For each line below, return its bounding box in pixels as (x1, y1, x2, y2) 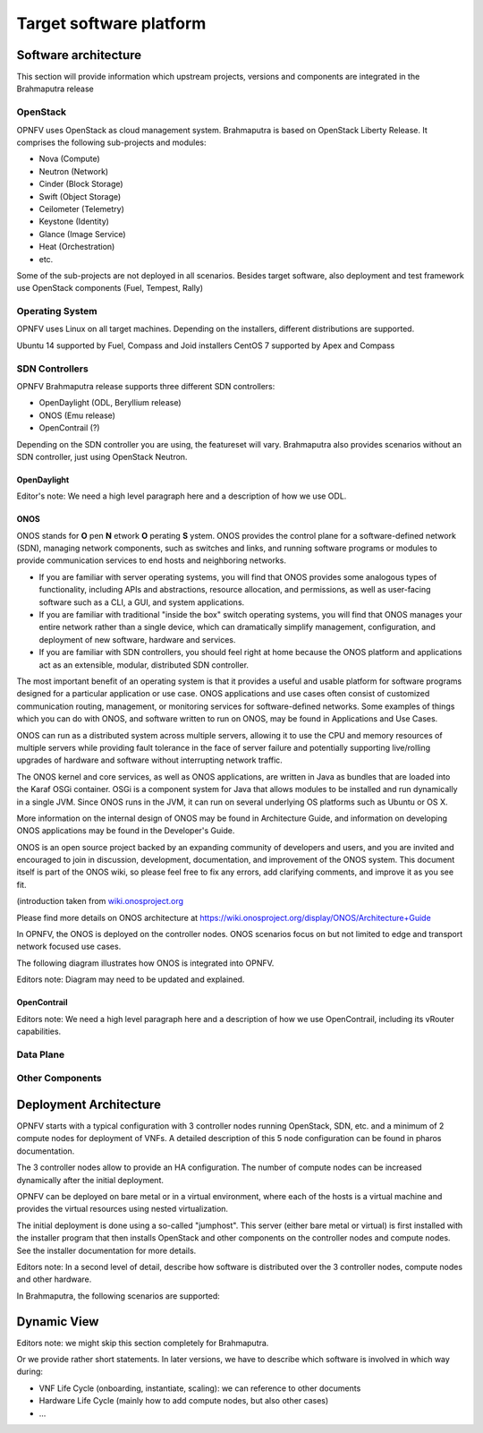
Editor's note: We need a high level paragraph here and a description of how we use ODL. (16, 490, 347, 501)
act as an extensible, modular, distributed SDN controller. (38, 659, 250, 670)
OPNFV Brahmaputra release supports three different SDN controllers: (16, 380, 275, 391)
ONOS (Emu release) (38, 410, 116, 421)
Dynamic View (16, 1314, 99, 1329)
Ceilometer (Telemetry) (38, 203, 125, 214)
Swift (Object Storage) (38, 191, 122, 201)
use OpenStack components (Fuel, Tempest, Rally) (16, 283, 204, 294)
